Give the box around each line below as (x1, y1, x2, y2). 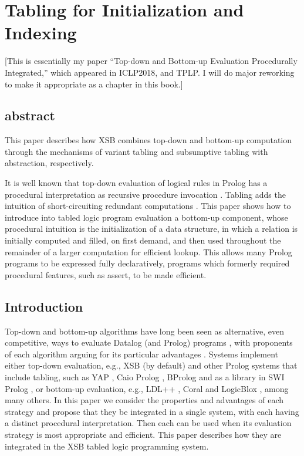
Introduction (5, 297, 83, 315)
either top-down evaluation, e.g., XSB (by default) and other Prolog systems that (5, 359, 298, 371)
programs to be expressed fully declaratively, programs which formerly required (5, 257, 290, 269)
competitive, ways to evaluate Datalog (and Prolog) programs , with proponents (5, 336, 293, 349)
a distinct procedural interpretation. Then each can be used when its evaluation (5, 417, 292, 429)
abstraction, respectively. (5, 157, 94, 169)
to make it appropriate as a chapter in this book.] (5, 77, 183, 90)
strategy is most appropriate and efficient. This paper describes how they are (5, 428, 282, 440)
